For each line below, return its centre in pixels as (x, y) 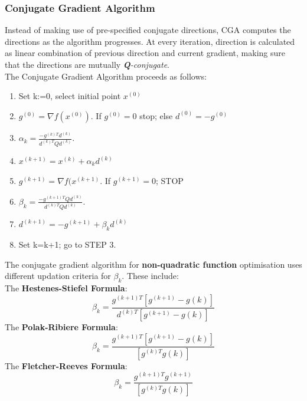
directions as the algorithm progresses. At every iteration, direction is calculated (150, 41)
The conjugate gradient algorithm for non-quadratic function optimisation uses (153, 264)
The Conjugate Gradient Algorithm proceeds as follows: (106, 76)
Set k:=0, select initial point (70, 96)
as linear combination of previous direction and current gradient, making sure (145, 53)
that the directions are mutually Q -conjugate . (87, 64)
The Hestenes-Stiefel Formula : (66, 288)
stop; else (156, 115)
